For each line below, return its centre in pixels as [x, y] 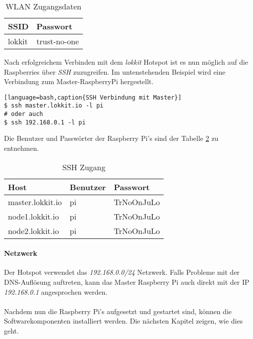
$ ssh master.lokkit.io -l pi [54, 106]
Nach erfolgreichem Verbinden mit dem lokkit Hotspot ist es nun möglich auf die [126, 62]
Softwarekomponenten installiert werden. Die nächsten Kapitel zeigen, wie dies [124, 321]
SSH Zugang [84, 167]
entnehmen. [22, 148]
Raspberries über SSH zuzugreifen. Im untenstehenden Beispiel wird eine [115, 71]
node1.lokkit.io [33, 216]
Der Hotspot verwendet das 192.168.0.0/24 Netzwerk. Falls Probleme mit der [122, 272]
